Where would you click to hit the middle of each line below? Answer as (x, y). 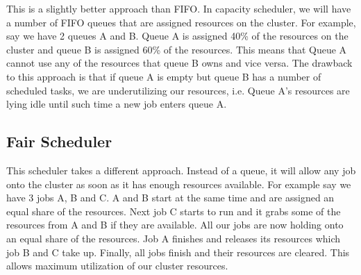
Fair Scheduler (59, 141)
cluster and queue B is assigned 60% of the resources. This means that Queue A (177, 49)
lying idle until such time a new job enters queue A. (117, 104)
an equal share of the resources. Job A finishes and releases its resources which (174, 238)
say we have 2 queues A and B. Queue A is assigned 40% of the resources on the (177, 36)
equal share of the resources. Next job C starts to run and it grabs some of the (174, 211)
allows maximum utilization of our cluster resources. (117, 266)
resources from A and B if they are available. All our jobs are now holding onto (175, 225)
